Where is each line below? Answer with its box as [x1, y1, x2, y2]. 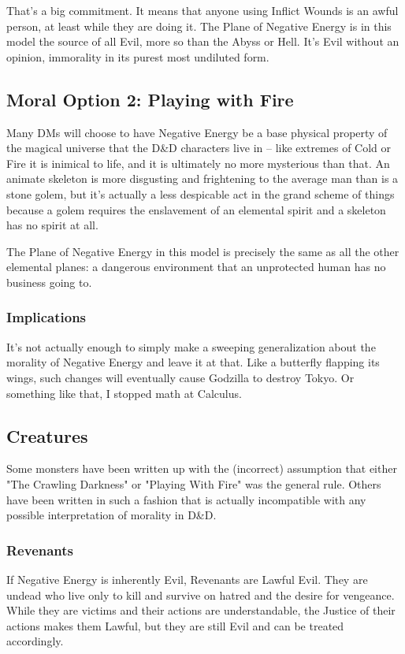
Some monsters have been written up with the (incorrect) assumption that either [6, 460, 397, 477]
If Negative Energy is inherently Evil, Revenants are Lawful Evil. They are [6, 570, 368, 587]
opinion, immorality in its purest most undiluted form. [6, 48, 269, 65]
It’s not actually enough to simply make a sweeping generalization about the [6, 338, 376, 355]
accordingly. [6, 633, 64, 649]
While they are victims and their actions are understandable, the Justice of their [6, 602, 396, 619]
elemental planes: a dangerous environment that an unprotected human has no [6, 258, 386, 275]
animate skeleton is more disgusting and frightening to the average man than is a [6, 170, 399, 187]
